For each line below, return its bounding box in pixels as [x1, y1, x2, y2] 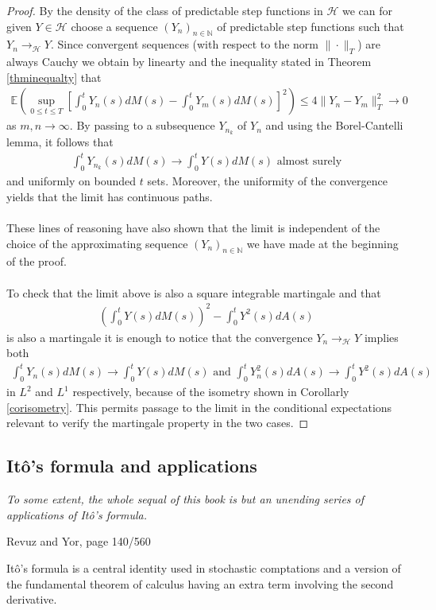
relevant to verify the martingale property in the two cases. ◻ [6, 414, 309, 431]
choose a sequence [71, 17, 158, 34]
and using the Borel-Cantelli [265, 117, 403, 134]
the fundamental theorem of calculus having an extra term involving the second [6, 575, 394, 592]
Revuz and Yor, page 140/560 [6, 533, 151, 550]
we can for [342, 2, 393, 18]
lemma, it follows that [6, 134, 114, 150]
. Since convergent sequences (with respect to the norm [50, 36, 318, 52]
